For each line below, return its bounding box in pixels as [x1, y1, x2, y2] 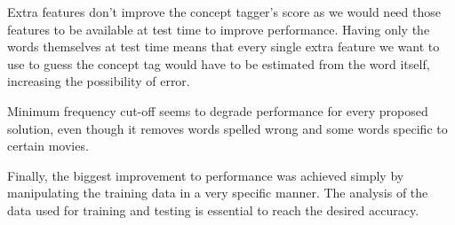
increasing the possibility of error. [7, 72, 190, 90]
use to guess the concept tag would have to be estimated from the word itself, [7, 54, 430, 73]
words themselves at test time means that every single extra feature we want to [7, 37, 440, 56]
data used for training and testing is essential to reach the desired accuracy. [7, 200, 419, 219]
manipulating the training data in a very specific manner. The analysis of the [7, 183, 428, 202]
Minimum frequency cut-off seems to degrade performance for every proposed [7, 101, 428, 120]
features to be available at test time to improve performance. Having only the [7, 19, 430, 38]
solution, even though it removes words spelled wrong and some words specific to [7, 119, 448, 137]
